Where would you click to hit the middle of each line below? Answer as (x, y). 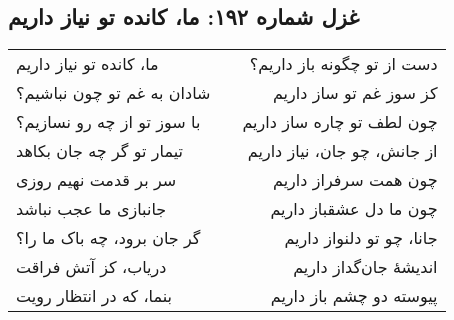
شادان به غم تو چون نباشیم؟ (113, 93)
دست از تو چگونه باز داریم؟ (343, 64)
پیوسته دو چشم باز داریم (354, 296)
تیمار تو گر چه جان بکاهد (99, 151)
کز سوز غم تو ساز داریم (355, 93)
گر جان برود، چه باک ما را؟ (108, 238)
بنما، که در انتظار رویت (94, 296)
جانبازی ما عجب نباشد (91, 209)
